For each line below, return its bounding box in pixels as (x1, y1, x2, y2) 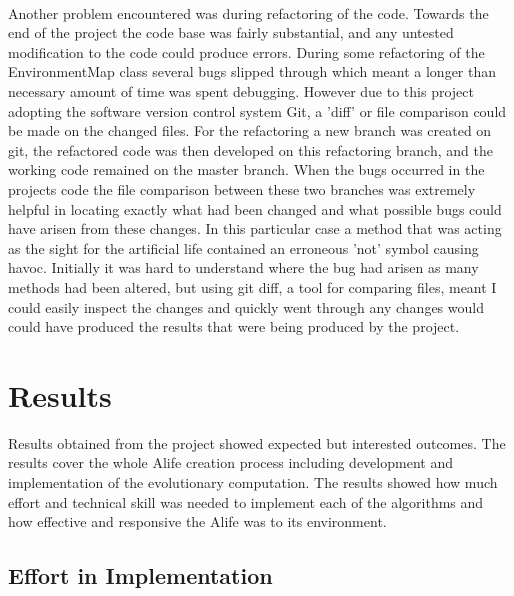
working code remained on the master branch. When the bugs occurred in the (8, 159, 485, 180)
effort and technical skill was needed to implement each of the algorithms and (8, 491, 484, 512)
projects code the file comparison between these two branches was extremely (8, 178, 476, 199)
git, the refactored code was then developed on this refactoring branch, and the (8, 139, 493, 160)
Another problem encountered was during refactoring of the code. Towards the (8, 2, 489, 23)
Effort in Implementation (8, 560, 273, 591)
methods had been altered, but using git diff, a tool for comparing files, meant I (8, 276, 497, 297)
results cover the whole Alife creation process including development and (8, 452, 453, 473)
